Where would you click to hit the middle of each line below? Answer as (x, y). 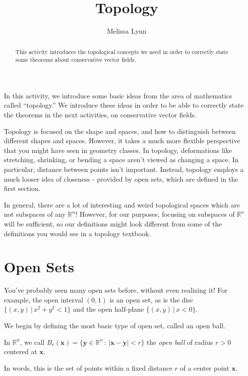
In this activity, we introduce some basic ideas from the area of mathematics (118, 95)
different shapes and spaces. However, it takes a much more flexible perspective (122, 141)
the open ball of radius (180, 342)
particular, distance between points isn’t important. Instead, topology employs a (124, 169)
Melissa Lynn (127, 31)
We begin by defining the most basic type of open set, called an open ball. (115, 326)
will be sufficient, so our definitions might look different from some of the (113, 223)
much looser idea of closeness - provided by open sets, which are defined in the (121, 179)
